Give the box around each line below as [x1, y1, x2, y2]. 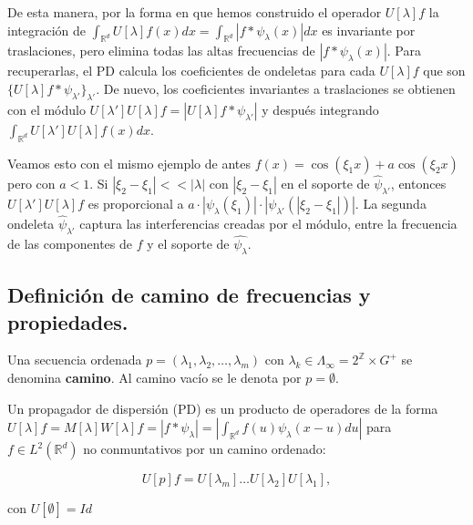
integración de [7, 20, 86, 39]
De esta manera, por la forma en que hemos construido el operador [7, 3, 382, 21]
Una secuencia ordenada [7, 350, 142, 369]
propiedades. [7, 307, 129, 335]
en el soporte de [281, 173, 370, 192]
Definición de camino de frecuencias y [7, 281, 371, 309]
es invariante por [322, 20, 416, 39]
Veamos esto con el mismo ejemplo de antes [7, 153, 252, 172]
